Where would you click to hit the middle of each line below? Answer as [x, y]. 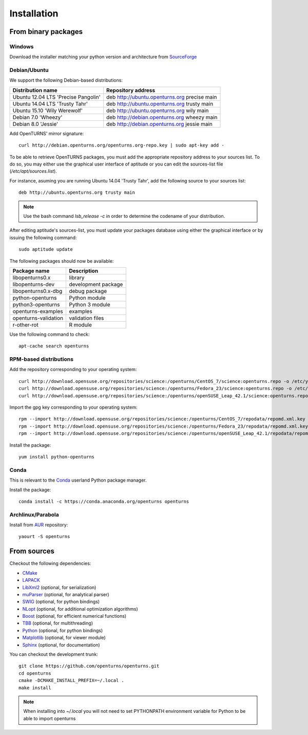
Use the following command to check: [50, 334]
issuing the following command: [43, 237]
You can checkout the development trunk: [54, 654]
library [77, 278]
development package [96, 284]
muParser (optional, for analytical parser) [66, 594]
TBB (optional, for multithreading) [58, 623]
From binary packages [46, 32]
